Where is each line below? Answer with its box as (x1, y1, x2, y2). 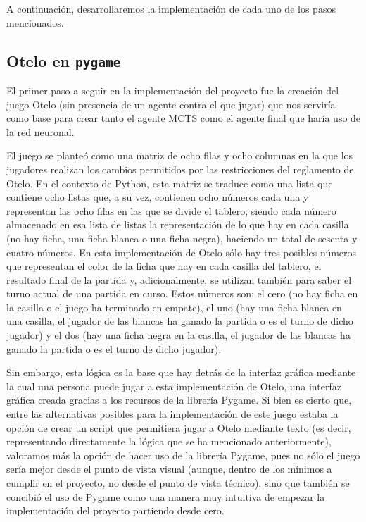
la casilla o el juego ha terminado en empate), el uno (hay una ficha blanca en (6, 299, 342, 314)
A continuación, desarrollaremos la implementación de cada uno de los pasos (6, 1, 336, 15)
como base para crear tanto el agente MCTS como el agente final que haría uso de (6, 111, 361, 125)
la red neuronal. (6, 124, 75, 139)
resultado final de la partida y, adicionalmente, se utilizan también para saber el (6, 272, 352, 287)
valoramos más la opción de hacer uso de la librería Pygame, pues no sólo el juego (6, 447, 360, 462)
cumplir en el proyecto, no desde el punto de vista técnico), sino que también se (6, 476, 350, 490)
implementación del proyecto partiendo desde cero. (6, 503, 225, 518)
